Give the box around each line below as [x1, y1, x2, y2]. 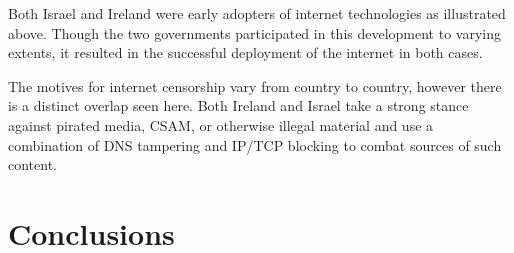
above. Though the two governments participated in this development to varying [8, 22, 501, 43]
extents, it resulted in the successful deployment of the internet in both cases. [8, 42, 483, 63]
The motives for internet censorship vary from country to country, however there [8, 75, 502, 96]
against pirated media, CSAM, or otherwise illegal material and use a [8, 114, 434, 135]
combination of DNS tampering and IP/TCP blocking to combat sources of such [8, 134, 502, 155]
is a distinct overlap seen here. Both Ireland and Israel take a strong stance [8, 95, 469, 116]
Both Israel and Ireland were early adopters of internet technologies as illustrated [8, 3, 506, 23]
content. [8, 154, 57, 175]
